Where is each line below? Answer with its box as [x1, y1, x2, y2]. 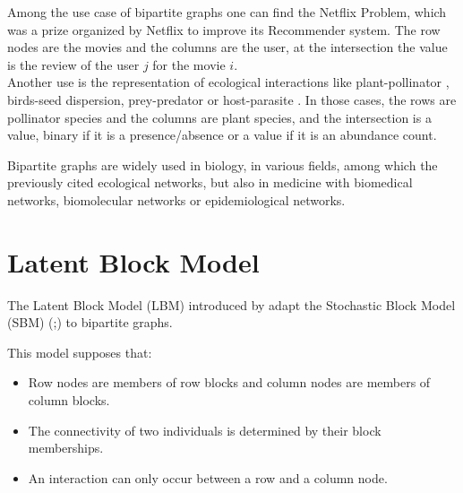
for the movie [152, 55, 226, 74]
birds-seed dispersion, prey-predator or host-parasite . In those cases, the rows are [7, 90, 457, 108]
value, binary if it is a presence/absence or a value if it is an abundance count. [7, 125, 437, 144]
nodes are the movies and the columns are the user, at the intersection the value [7, 38, 448, 56]
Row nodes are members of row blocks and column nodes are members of [28, 373, 431, 392]
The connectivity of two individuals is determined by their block [28, 420, 382, 439]
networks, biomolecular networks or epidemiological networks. [7, 190, 346, 209]
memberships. [28, 438, 104, 457]
